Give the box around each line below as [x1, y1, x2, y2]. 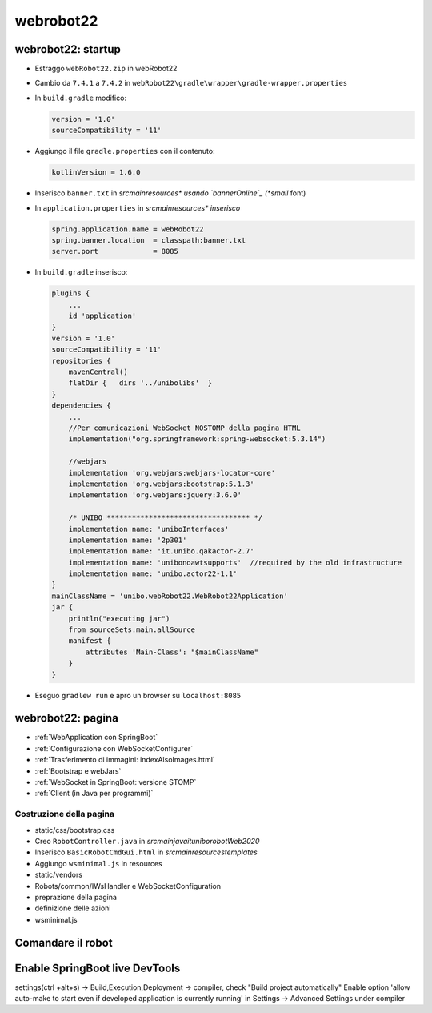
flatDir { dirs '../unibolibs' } [68, 379, 212, 388]
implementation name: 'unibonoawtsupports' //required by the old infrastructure [68, 557, 402, 567]
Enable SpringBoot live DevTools [14, 961, 181, 975]
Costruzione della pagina [14, 809, 115, 820]
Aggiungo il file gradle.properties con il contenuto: [34, 147, 215, 156]
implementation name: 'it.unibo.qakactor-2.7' [68, 547, 255, 556]
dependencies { [51, 401, 111, 410]
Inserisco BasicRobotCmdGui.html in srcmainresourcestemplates [34, 847, 258, 857]
